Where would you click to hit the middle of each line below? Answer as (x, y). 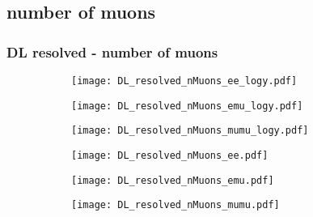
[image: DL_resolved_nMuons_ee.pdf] (170, 155)
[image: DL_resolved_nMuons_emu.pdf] (173, 180)
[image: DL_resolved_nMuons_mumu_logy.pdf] (190, 131)
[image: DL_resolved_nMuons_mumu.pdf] (176, 205)
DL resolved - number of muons (112, 51)
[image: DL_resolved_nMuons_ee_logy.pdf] (184, 81)
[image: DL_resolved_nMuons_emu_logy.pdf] (187, 106)
